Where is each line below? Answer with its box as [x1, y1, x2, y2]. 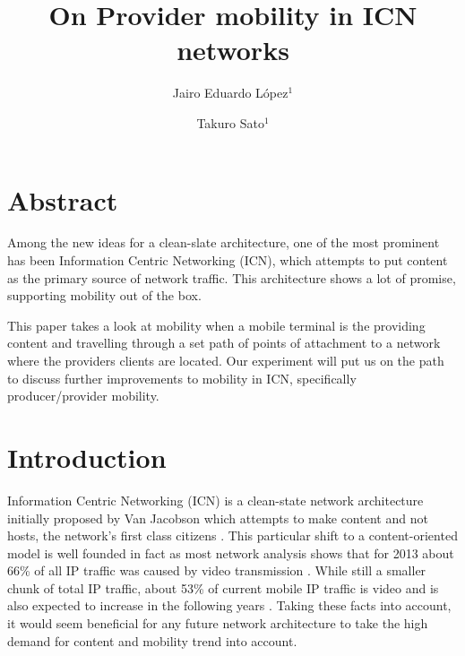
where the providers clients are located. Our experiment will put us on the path [7, 351, 444, 369]
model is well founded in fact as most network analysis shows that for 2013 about [7, 543, 454, 562]
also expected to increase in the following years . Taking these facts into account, [7, 596, 452, 615]
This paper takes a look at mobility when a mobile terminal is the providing [7, 315, 426, 334]
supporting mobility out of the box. [7, 286, 202, 305]
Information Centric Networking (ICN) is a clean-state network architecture [7, 490, 424, 509]
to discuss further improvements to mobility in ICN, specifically [7, 368, 357, 387]
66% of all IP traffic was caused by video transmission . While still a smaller [7, 561, 426, 580]
